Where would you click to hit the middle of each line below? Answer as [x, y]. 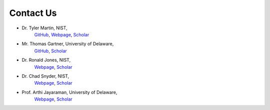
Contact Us [33, 13]
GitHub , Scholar [50, 51]
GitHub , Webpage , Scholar [62, 34]
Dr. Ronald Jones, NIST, [46, 60]
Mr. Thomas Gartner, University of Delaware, [68, 44]
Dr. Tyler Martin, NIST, [44, 28]
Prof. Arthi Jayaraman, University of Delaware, [69, 92]
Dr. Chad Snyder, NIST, [45, 76]
